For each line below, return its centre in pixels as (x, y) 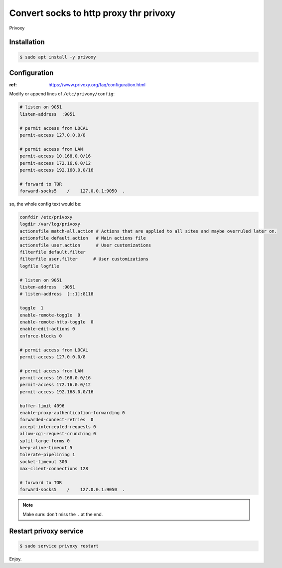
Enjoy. (15, 559)
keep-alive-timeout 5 (46, 447)
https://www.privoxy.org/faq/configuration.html (97, 85)
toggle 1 (32, 308)
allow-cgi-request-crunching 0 (58, 434)
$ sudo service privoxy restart (59, 546)
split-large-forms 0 (45, 441)
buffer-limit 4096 (42, 406)
